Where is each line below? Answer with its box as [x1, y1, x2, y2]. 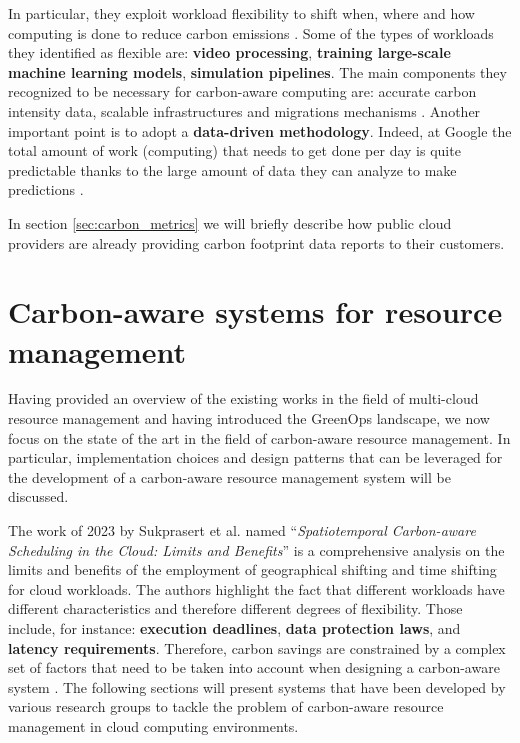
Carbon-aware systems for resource [8, 291, 503, 332]
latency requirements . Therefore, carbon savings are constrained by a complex [8, 637, 506, 658]
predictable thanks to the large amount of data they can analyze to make [8, 159, 457, 180]
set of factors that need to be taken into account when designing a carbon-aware [8, 657, 500, 678]
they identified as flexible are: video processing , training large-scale [8, 42, 451, 63]
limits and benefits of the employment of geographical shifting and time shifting [8, 559, 497, 580]
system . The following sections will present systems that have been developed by [8, 676, 506, 697]
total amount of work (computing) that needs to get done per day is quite [8, 140, 461, 161]
